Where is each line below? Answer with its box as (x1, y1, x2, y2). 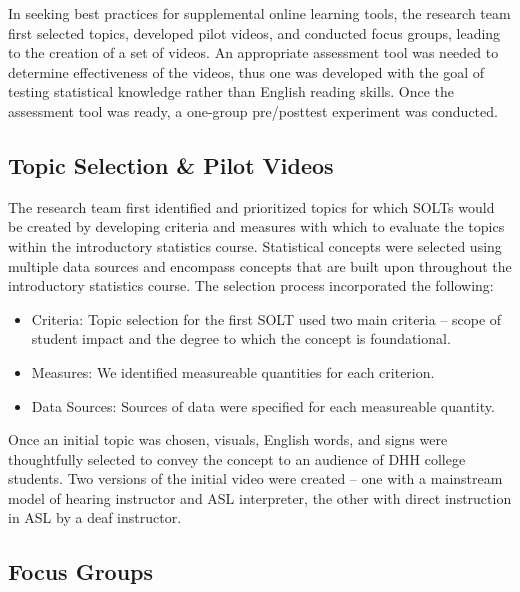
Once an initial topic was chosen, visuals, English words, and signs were (8, 429, 448, 450)
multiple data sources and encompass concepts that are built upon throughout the (8, 255, 512, 276)
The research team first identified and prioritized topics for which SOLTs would (8, 196, 495, 217)
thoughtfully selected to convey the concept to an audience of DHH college (8, 448, 466, 469)
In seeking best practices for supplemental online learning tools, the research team (8, 3, 511, 23)
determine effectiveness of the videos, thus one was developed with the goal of (8, 61, 484, 82)
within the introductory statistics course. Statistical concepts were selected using (8, 235, 502, 256)
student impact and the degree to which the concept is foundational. (31, 328, 451, 349)
